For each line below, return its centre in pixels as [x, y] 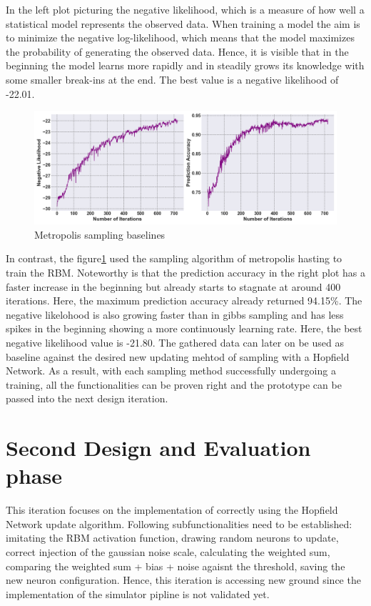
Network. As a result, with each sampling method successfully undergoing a [171, 371]
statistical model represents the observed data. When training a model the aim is [183, 23]
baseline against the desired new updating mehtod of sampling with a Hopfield [178, 356]
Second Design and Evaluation [158, 448]
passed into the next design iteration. [87, 398]
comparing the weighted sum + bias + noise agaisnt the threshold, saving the [176, 566]
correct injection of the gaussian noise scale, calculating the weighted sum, [168, 551]
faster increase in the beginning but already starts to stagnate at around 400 [173, 286]
